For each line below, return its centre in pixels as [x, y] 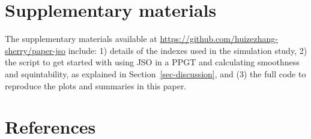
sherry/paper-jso [35, 50]
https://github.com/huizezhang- [219, 39]
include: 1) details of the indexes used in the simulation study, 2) [188, 50]
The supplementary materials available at [81, 39]
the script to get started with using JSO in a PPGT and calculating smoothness [152, 62]
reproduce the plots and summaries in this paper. [96, 85]
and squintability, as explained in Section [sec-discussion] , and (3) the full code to [155, 73]
